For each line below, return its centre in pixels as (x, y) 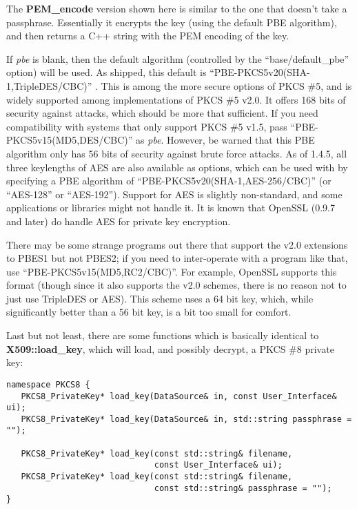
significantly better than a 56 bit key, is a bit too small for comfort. (149, 312)
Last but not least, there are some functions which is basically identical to (163, 335)
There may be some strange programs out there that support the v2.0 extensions (177, 244)
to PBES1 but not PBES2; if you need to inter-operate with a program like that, (177, 258)
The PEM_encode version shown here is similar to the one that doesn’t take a (177, 8)
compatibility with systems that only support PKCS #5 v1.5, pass (147, 126)
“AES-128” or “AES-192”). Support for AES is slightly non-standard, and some (174, 194)
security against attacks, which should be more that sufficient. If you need (162, 113)
